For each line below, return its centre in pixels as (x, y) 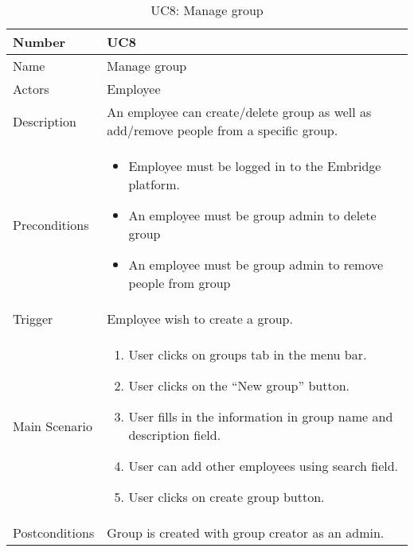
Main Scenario (53, 426)
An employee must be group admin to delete (252, 215)
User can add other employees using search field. (264, 466)
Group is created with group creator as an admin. (246, 533)
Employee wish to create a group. (200, 319)
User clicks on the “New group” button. (239, 385)
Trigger (33, 319)
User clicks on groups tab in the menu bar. (248, 354)
